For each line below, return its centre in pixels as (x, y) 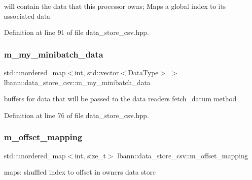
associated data (27, 15)
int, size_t (90, 155)
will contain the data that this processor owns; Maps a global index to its (115, 6)
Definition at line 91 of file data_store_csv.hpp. (77, 32)
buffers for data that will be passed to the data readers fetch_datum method (120, 99)
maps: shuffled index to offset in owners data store (80, 172)
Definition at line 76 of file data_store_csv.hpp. (77, 115)
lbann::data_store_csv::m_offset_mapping (183, 155)
